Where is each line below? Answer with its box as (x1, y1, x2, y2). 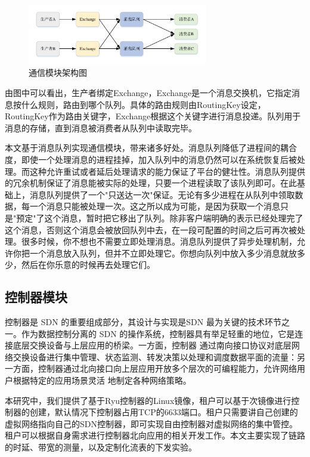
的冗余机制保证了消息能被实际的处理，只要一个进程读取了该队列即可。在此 (5, 177, 297, 189)
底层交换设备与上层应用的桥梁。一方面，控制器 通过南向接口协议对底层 (13, 339, 292, 351)
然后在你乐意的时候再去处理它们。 (21, 258, 155, 271)
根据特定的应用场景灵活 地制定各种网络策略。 (13, 374, 191, 387)
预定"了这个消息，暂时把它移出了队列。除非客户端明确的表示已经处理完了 (16, 211, 303, 224)
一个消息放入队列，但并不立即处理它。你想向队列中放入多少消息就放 (29, 246, 297, 259)
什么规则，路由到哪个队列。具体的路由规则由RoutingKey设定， (21, 98, 266, 110)
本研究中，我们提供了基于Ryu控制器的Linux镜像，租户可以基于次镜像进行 (5, 394, 292, 406)
